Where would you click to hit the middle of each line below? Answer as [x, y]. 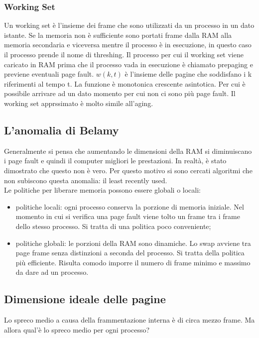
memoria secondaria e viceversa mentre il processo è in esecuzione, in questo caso [128, 45]
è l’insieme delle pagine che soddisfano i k [188, 74]
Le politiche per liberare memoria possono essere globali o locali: [103, 190]
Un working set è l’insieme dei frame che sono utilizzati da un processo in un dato [129, 25]
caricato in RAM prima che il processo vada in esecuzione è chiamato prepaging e [129, 64]
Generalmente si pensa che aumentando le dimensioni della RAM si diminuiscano [128, 151]
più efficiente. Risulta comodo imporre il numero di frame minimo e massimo [133, 262]
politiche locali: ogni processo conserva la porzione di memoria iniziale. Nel [130, 206]
